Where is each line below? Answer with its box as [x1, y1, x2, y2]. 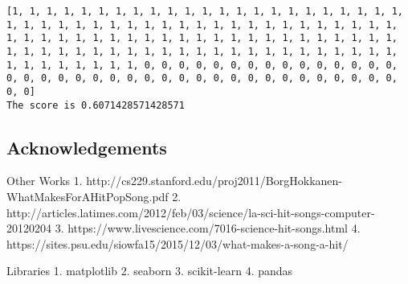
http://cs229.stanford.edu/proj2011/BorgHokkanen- [86, 172, 342, 189]
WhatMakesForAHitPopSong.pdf [6, 188, 169, 205]
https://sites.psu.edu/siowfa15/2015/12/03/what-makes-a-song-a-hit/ [6, 235, 349, 252]
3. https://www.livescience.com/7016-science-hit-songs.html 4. [55, 220, 361, 237]
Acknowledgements [6, 134, 167, 159]
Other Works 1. [6, 172, 83, 189]
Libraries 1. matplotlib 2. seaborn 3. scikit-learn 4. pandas [6, 262, 293, 279]
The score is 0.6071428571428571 [6, 99, 185, 111]
